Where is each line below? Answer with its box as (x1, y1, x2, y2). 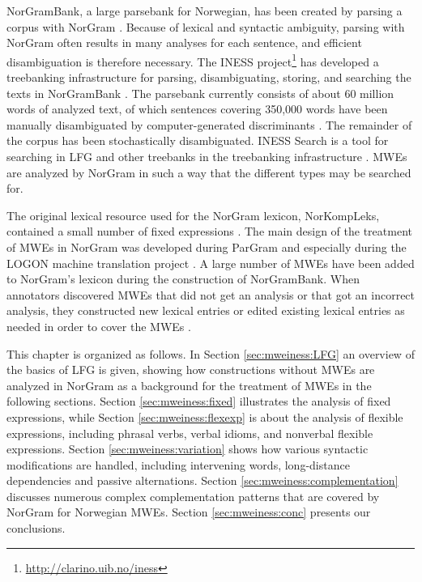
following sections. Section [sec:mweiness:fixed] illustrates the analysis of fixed (6, 393, 391, 410)
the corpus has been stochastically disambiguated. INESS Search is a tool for (6, 132, 389, 149)
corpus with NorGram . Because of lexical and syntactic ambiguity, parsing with (6, 18, 405, 35)
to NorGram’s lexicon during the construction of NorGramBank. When (6, 270, 360, 287)
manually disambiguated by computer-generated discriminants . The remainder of (6, 116, 412, 133)
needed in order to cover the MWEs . (6, 317, 191, 334)
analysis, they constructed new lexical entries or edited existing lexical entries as (6, 302, 405, 319)
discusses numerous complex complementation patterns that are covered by (6, 487, 380, 504)
